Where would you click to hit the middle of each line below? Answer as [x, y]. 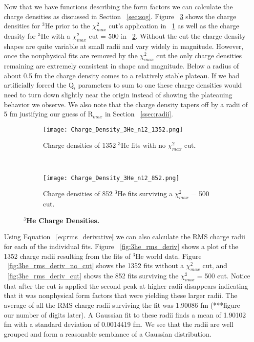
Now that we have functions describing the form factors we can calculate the [118, 6]
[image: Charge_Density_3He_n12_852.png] [111, 178]
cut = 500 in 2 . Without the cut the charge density [167, 35]
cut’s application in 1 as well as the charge [174, 26]
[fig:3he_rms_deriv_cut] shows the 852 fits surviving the [93, 275]
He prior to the [68, 26]
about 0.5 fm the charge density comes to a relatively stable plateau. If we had [122, 75]
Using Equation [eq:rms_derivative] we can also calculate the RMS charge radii [125, 237]
